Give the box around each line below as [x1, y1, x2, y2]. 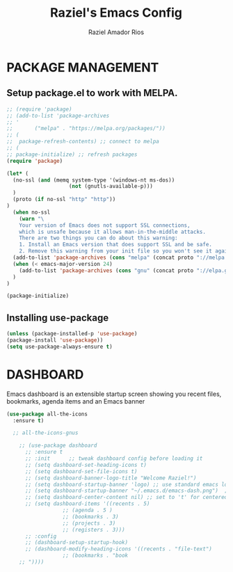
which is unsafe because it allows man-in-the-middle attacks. [19, 228, 207, 235]
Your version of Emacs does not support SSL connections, [19, 221, 191, 229]
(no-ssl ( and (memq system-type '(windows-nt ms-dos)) [13, 176, 175, 184]
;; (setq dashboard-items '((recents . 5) [24, 500, 150, 507]
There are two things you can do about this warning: [19, 235, 178, 241]
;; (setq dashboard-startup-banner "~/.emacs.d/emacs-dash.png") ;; [24, 487, 231, 495]
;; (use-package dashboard [19, 442, 97, 450]
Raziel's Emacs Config [50, 5, 182, 21]
